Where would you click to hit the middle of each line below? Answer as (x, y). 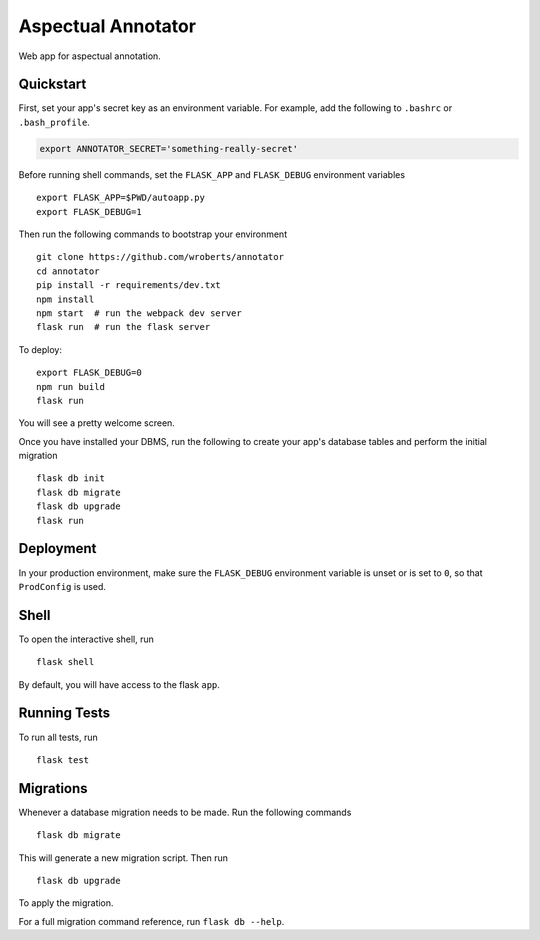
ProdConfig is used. (62, 586)
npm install (65, 299)
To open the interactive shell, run (86, 639)
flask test (63, 759)
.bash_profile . (54, 122)
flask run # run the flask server (123, 327)
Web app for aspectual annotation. (90, 56)
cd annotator (68, 271)
